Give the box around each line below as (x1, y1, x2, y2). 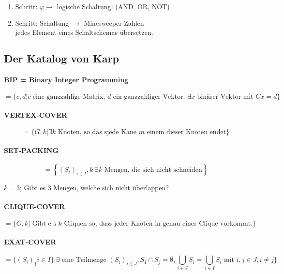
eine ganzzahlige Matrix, (32, 93, 105, 101)
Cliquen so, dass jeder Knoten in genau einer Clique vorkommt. (64, 220, 253, 228)
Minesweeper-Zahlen (84, 17, 144, 28)
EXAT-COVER (4, 236, 57, 246)
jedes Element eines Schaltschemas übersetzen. (15, 27, 153, 37)
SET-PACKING (4, 145, 59, 155)
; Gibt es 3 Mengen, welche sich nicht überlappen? (19, 182, 169, 192)
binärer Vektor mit (197, 93, 254, 101)
